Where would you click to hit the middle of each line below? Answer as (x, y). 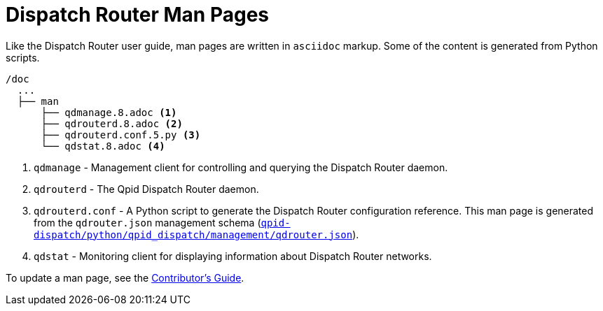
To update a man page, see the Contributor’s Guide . (125, 277)
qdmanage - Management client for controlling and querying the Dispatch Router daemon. (241, 167)
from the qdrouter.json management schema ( (147, 222)
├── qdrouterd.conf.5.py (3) (121, 135)
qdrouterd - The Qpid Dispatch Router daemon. (146, 189)
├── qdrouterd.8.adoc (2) (112, 123)
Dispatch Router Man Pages (138, 15)
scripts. (23, 57)
